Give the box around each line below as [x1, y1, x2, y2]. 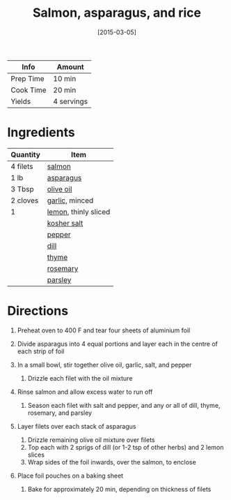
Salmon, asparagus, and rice [32, 5, 202, 21]
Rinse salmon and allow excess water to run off [17, 388, 153, 396]
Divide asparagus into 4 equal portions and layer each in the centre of [17, 339, 218, 348]
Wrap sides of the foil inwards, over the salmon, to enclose [27, 457, 196, 466]
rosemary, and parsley [27, 409, 93, 417]
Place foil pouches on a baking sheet [17, 471, 124, 480]
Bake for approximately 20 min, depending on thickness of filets [27, 485, 212, 493]
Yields [10, 96, 31, 106]
